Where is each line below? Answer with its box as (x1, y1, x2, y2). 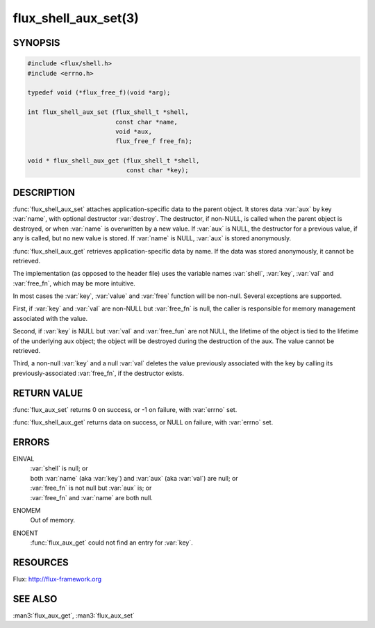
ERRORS (12, 436, 50, 448)
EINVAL (12, 455, 35, 463)
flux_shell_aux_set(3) (12, 10, 139, 26)
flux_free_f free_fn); (115, 138, 192, 145)
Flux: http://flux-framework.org (12, 575, 102, 584)
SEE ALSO (12, 593, 58, 604)
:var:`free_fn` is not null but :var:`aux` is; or (30, 484, 152, 493)
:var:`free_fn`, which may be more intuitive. (12, 279, 135, 288)
